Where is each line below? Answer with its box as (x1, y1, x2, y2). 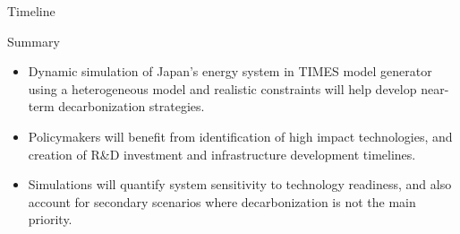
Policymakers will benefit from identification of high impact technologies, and (28, 126, 453, 145)
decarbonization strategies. (58, 97, 205, 116)
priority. (28, 210, 72, 229)
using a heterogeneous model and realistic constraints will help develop (28, 79, 417, 98)
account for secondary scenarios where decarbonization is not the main (28, 192, 416, 211)
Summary (7, 31, 60, 50)
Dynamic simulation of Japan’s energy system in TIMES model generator (28, 62, 432, 81)
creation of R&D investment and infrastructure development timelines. (28, 144, 416, 163)
